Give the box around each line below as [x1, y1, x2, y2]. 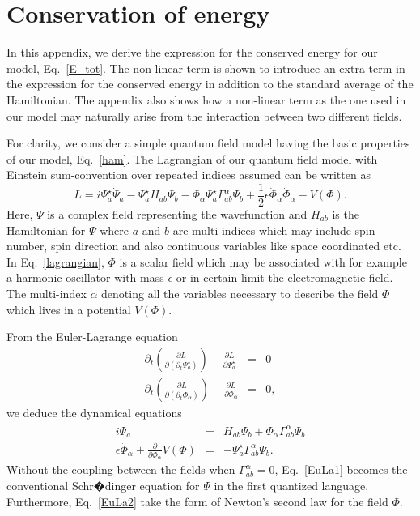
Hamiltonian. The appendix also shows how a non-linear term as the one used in [6, 91, 406, 108]
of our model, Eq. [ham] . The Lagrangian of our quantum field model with [6, 150, 378, 167]
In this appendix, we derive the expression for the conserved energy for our [6, 44, 378, 61]
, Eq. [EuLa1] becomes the [274, 461, 408, 478]
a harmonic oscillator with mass [6, 269, 164, 286]
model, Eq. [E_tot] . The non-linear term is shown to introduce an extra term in [6, 59, 405, 76]
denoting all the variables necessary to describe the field [101, 284, 379, 301]
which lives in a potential [6, 301, 131, 318]
